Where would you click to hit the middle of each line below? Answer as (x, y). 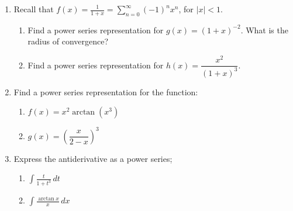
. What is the (264, 30)
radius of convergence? (68, 41)
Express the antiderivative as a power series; (93, 158)
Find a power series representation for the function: (106, 91)
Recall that (34, 9)
